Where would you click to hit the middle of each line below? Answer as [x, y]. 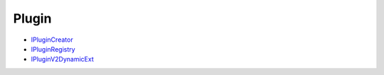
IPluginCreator [52, 40]
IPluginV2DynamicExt [62, 59]
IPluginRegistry [53, 49]
